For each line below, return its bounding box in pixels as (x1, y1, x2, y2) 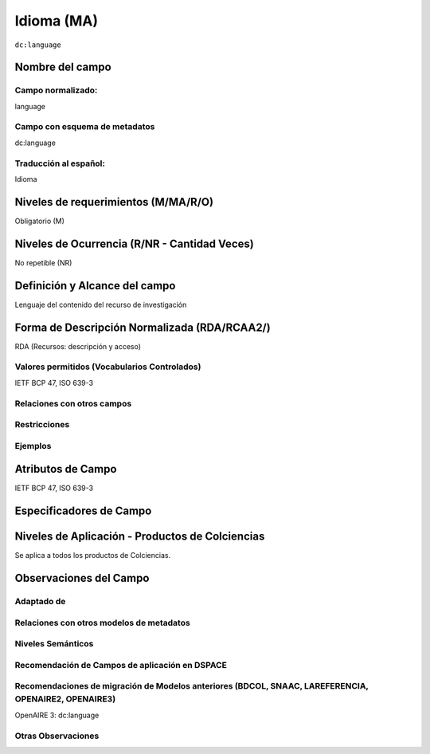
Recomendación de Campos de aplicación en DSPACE (14, 659, 227, 670)
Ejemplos (14, 440, 52, 451)
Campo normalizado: (14, 84, 98, 96)
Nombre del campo (14, 61, 111, 74)
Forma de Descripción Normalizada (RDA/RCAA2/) (14, 320, 271, 334)
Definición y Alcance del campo (14, 279, 176, 293)
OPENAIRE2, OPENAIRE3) (14, 693, 116, 705)
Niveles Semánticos (14, 638, 94, 650)
